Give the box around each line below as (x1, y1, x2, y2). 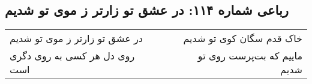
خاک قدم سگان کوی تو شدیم (183, 31, 302, 46)
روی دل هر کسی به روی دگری (10, 49, 135, 63)
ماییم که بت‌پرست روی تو (197, 49, 302, 63)
